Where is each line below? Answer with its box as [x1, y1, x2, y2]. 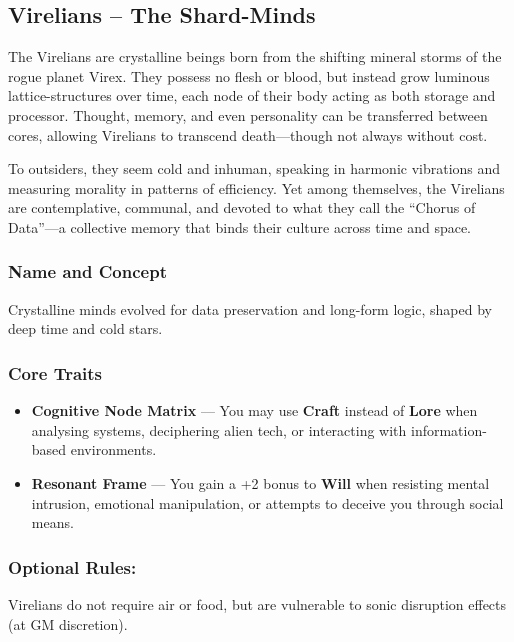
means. [31, 512, 74, 533]
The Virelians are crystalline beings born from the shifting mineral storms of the [8, 46, 502, 67]
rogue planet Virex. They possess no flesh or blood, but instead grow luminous [8, 65, 490, 86]
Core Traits [8, 360, 103, 385]
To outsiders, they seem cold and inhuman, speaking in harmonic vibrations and [8, 158, 501, 179]
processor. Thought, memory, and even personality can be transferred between [8, 104, 488, 125]
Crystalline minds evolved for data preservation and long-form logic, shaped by [8, 298, 492, 319]
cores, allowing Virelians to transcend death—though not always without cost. [8, 124, 488, 145]
